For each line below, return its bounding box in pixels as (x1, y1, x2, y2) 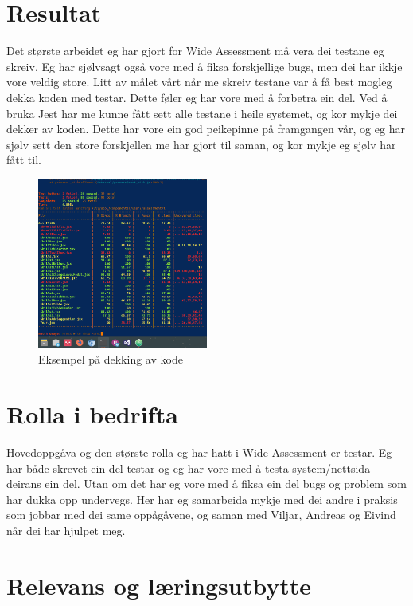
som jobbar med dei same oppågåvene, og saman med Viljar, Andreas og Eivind (6, 506, 396, 523)
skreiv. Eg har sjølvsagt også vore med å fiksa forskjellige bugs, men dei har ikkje (6, 57, 403, 74)
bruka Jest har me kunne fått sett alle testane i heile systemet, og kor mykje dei (6, 104, 398, 121)
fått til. (6, 151, 41, 168)
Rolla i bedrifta (6, 397, 178, 430)
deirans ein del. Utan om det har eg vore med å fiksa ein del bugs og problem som (6, 475, 407, 492)
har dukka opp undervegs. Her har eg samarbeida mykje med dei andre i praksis (6, 490, 398, 507)
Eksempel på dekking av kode (38, 351, 183, 368)
